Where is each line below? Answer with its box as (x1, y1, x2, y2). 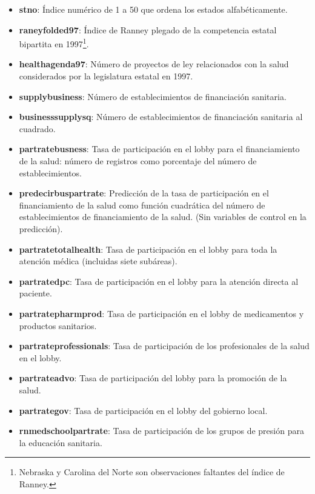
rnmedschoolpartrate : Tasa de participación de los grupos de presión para (19, 424, 304, 437)
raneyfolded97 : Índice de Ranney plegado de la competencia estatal (19, 23, 277, 36)
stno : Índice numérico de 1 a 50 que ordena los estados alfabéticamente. (19, 3, 288, 15)
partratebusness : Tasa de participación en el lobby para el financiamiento (19, 142, 300, 155)
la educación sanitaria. (19, 436, 102, 449)
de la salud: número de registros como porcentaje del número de (19, 155, 257, 167)
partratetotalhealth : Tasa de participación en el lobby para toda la (19, 242, 277, 255)
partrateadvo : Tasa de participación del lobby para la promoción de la (19, 372, 287, 384)
